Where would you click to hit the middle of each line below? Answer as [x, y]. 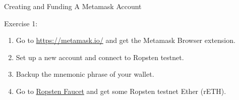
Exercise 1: [21, 23]
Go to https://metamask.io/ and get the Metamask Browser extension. [126, 40]
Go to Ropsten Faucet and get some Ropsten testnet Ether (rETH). [121, 91]
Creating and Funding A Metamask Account [73, 6]
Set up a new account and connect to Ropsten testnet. [100, 57]
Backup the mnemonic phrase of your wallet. [85, 74]
